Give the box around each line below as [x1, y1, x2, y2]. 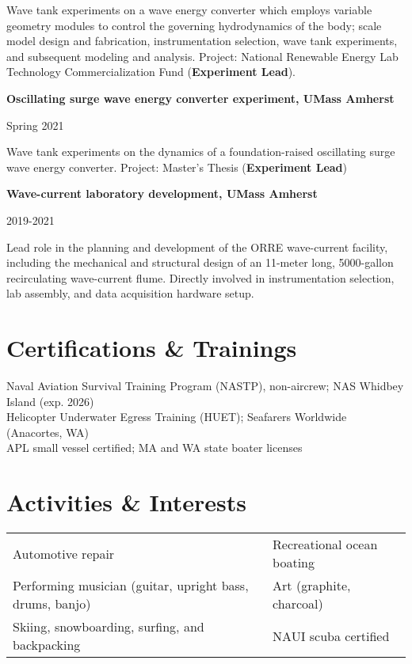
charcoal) [273, 594, 323, 613]
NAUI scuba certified [273, 626, 390, 645]
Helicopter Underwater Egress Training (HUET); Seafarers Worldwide [6, 408, 347, 425]
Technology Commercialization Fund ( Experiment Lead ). [6, 63, 296, 80]
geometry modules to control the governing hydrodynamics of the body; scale [6, 17, 382, 33]
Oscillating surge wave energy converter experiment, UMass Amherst [6, 89, 395, 106]
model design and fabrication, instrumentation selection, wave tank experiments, [6, 32, 398, 49]
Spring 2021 [6, 116, 64, 133]
